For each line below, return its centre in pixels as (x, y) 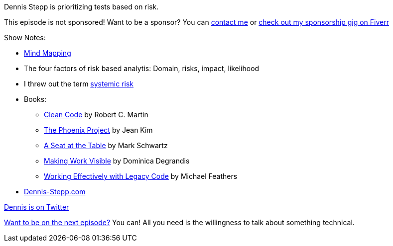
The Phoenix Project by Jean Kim (98, 130)
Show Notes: (25, 38)
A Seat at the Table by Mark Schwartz (106, 145)
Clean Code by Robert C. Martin (96, 115)
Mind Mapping (48, 53)
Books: (35, 99)
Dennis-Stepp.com (55, 192)
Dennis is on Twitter (37, 207)
